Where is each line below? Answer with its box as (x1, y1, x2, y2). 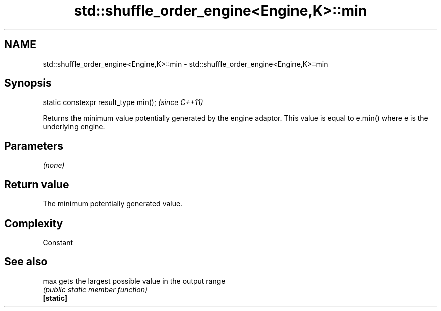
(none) (43, 161, 65, 170)
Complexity (4, 217, 63, 230)
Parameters (4, 139, 63, 152)
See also (4, 255, 48, 268)
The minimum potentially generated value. (43, 199, 183, 209)
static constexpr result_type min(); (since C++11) (43, 98, 203, 107)
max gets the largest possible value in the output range (43, 276, 226, 285)
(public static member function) (43, 285, 148, 294)
